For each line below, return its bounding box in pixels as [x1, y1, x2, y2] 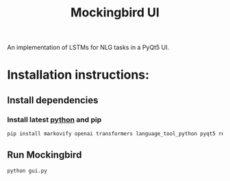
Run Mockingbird [7, 149, 82, 161]
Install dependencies [7, 94, 99, 106]
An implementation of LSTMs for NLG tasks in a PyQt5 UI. [7, 43, 170, 52]
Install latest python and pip [7, 115, 102, 124]
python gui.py [7, 167, 48, 174]
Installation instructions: [7, 67, 149, 83]
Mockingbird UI [71, 5, 159, 20]
